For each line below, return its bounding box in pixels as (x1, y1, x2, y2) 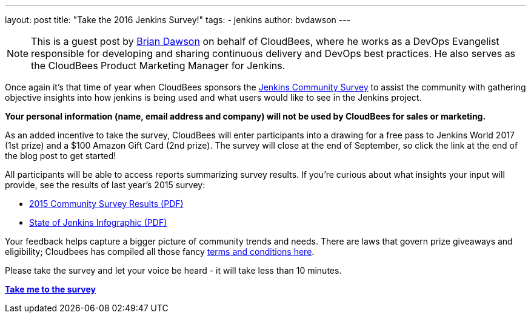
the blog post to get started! (5, 151, 116, 161)
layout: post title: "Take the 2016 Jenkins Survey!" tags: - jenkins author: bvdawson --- (5, 15, 351, 25)
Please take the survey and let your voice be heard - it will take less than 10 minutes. (5, 265, 342, 276)
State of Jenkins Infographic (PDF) (29, 217, 167, 228)
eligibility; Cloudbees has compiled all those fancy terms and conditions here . (5, 246, 315, 257)
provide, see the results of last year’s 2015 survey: (5, 180, 205, 190)
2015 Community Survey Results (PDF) (29, 198, 184, 209)
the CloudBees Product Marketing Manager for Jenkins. (31, 59, 286, 72)
